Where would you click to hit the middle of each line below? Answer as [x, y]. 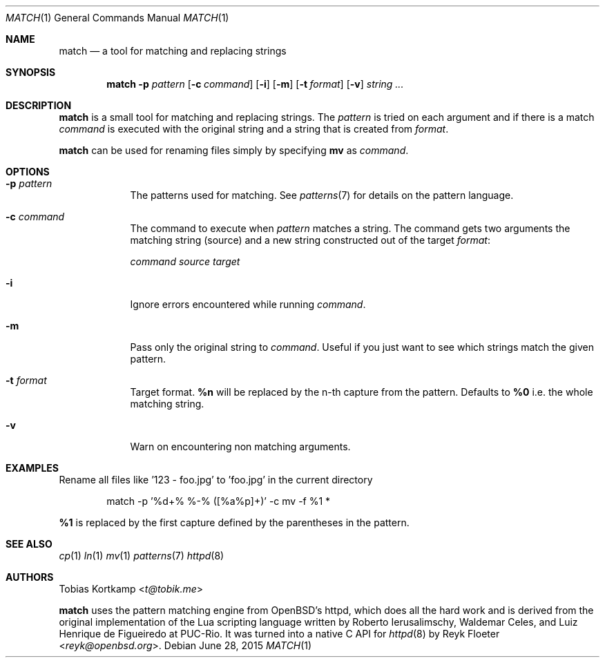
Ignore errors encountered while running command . [248, 304]
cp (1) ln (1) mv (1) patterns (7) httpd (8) [142, 556]
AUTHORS [30, 577]
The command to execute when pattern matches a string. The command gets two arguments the [350, 228]
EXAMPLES [32, 468]
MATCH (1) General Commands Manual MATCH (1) [117, 18]
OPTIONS [28, 172]
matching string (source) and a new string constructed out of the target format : [310, 240]
